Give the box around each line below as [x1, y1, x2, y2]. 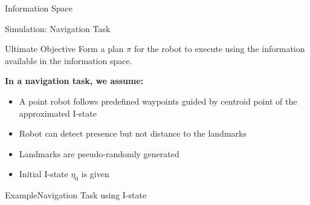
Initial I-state [19, 168, 68, 180]
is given [81, 168, 109, 180]
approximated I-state [19, 106, 97, 119]
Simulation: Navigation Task [5, 22, 111, 34]
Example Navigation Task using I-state [5, 189, 147, 201]
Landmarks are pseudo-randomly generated [19, 147, 179, 160]
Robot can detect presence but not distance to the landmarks [19, 127, 247, 140]
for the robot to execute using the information [134, 42, 305, 55]
